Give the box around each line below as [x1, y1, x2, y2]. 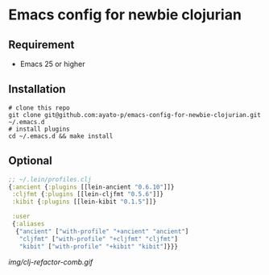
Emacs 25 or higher [19, 59, 86, 69]
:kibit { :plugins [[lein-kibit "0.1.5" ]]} [11, 198, 157, 206]
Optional [8, 154, 52, 168]
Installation [8, 82, 66, 96]
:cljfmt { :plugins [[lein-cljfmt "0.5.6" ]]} [11, 190, 163, 198]
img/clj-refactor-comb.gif [8, 256, 93, 267]
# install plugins [8, 125, 70, 133]
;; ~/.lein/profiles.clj [8, 175, 92, 183]
